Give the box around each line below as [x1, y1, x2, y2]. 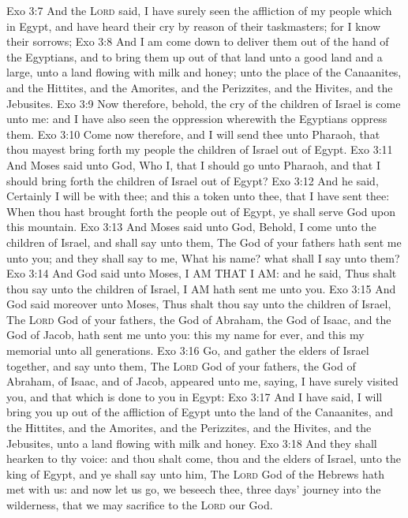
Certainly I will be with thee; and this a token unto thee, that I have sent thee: [6, 188, 390, 204]
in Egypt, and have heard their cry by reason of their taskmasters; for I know [6, 17, 381, 34]
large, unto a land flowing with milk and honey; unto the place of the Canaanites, [6, 64, 402, 80]
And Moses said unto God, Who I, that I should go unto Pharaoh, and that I [6, 156, 380, 173]
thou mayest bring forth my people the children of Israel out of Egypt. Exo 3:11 [6, 141, 393, 158]
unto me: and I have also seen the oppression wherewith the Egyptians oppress [6, 110, 387, 127]
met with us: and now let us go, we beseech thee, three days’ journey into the [6, 481, 381, 498]
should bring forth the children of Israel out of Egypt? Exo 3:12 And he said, [6, 172, 379, 188]
